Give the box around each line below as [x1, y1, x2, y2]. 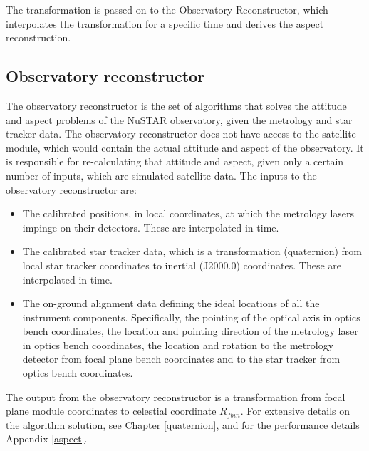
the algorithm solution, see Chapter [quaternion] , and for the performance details [6, 417, 360, 432]
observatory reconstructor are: [6, 182, 137, 197]
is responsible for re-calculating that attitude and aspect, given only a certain [6, 154, 344, 169]
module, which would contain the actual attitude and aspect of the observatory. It [6, 140, 364, 155]
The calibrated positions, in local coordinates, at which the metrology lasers [22, 206, 355, 221]
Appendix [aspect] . [6, 431, 88, 446]
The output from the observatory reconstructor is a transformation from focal [6, 389, 345, 404]
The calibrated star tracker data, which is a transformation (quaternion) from [22, 244, 362, 259]
